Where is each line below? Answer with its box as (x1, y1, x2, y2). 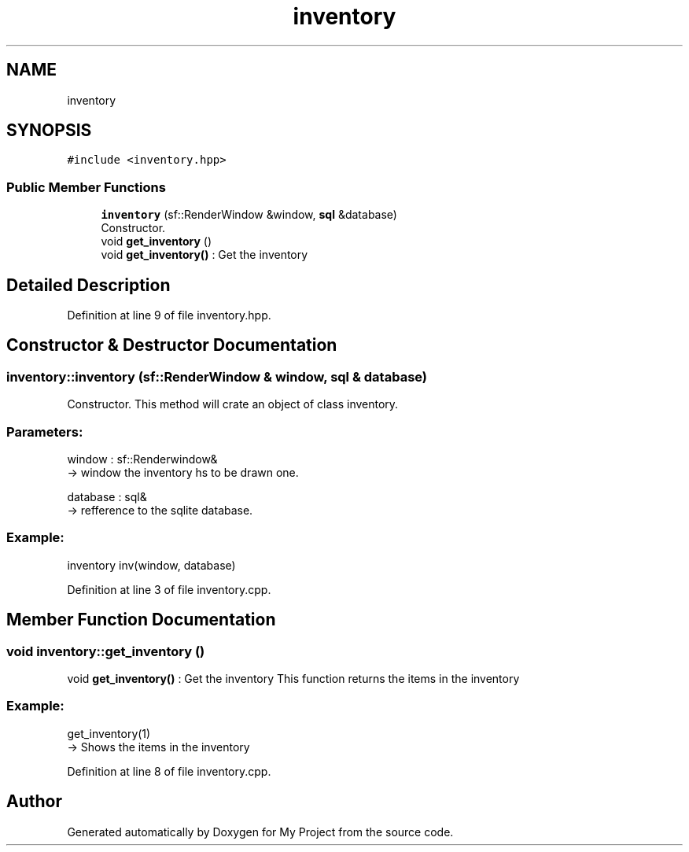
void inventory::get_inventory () (6, 643, 205, 659)
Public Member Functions (6, 179, 166, 195)
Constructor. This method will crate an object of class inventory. (67, 397, 399, 411)
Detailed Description (6, 275, 171, 295)
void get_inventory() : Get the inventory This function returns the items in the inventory (67, 671, 520, 685)
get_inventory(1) (67, 726, 151, 740)
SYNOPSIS (6, 120, 92, 141)
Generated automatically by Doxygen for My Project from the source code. (67, 824, 454, 839)
